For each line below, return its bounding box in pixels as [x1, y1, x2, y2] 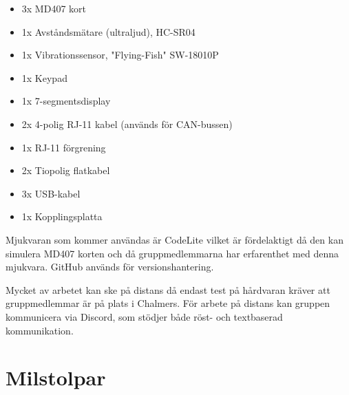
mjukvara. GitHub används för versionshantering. [6, 259, 214, 274]
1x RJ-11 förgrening [21, 140, 106, 154]
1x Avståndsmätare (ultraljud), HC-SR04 [21, 24, 195, 39]
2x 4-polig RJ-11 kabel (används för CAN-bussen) [21, 116, 233, 131]
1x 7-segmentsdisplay [21, 94, 111, 108]
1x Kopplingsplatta [21, 209, 103, 224]
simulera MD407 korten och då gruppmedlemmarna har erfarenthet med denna [6, 246, 339, 260]
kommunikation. [6, 323, 74, 337]
